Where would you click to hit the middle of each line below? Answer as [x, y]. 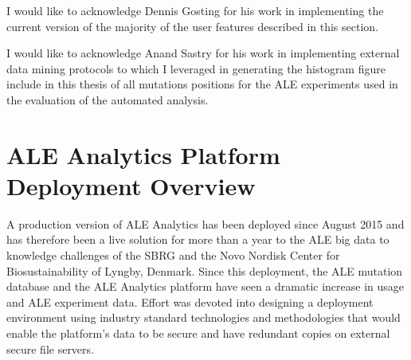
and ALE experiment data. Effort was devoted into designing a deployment [190, 301]
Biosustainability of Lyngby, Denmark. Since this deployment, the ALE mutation [205, 270]
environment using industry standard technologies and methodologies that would [204, 317]
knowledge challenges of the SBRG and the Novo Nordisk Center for [173, 255]
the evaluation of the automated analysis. [108, 99]
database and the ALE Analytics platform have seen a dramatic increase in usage [205, 286]
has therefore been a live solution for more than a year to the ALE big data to [198, 239]
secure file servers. [50, 348]
